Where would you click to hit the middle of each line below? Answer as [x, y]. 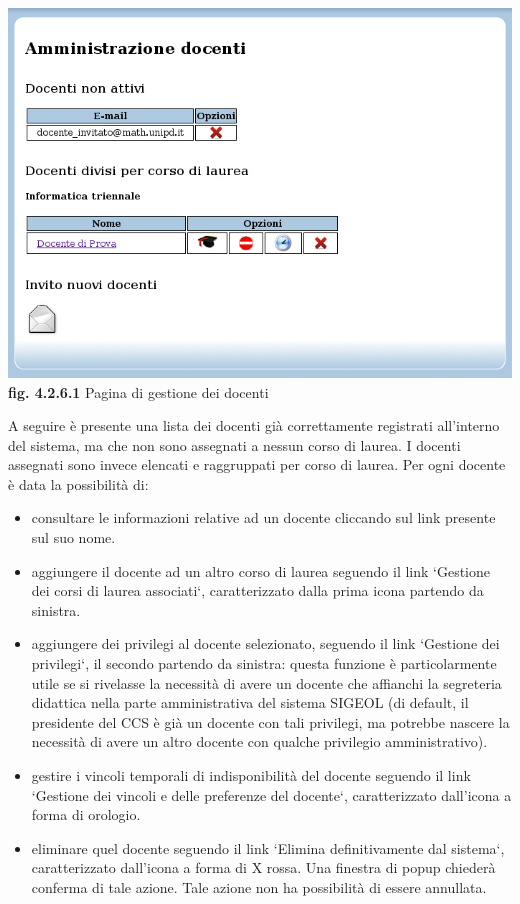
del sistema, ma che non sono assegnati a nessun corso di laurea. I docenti [234, 444]
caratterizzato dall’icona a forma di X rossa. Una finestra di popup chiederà [263, 867]
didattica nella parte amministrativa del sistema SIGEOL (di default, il [250, 702]
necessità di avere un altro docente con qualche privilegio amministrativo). [259, 741]
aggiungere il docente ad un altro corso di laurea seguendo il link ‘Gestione [261, 570]
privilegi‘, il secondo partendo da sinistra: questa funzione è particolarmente [264, 663]
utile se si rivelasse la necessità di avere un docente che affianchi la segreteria [266, 682]
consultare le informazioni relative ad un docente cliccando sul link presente [263, 517]
